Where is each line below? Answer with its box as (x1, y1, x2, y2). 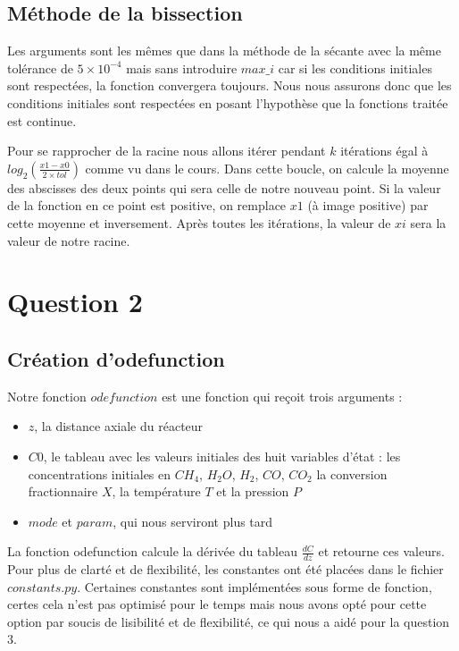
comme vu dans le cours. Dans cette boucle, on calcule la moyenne (85, 158, 449, 177)
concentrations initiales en (28, 464, 171, 483)
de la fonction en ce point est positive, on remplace (7, 196, 287, 215)
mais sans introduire (126, 58, 238, 77)
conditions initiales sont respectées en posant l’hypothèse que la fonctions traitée (7, 93, 448, 112)
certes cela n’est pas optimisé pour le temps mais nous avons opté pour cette (7, 595, 427, 613)
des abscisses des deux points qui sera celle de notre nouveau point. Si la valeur (7, 178, 441, 197)
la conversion (316, 464, 388, 483)
